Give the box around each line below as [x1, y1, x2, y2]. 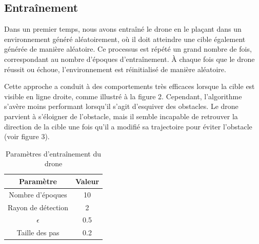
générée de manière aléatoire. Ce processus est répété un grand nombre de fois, [4, 43, 252, 54]
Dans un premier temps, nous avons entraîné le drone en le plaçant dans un [4, 24, 242, 34]
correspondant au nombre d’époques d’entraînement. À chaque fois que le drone [4, 53, 255, 64]
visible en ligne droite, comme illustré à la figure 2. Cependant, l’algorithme [4, 91, 242, 101]
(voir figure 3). [4, 131, 50, 142]
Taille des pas [16, 227, 59, 238]
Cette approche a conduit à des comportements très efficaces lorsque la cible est [4, 81, 255, 92]
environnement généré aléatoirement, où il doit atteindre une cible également [4, 33, 246, 44]
